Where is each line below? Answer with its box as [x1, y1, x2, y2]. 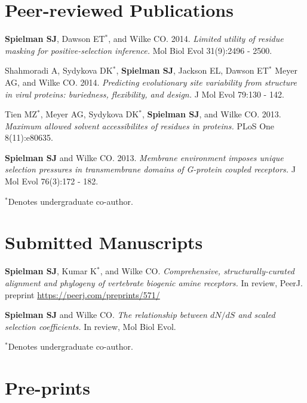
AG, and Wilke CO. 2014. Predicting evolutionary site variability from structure [5, 75, 297, 88]
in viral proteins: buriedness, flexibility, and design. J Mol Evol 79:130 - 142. [5, 87, 284, 100]
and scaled [238, 308, 275, 321]
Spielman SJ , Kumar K [5, 265, 97, 277]
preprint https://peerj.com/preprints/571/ [5, 288, 160, 301]
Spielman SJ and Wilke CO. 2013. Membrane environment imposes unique [5, 151, 284, 163]
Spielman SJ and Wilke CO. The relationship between [5, 308, 207, 321]
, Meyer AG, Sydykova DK [40, 108, 139, 120]
